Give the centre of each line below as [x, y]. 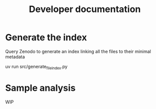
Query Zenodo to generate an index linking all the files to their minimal [78, 51]
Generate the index [46, 37]
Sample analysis [40, 88]
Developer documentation [85, 9]
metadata [15, 57]
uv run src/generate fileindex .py [36, 67]
